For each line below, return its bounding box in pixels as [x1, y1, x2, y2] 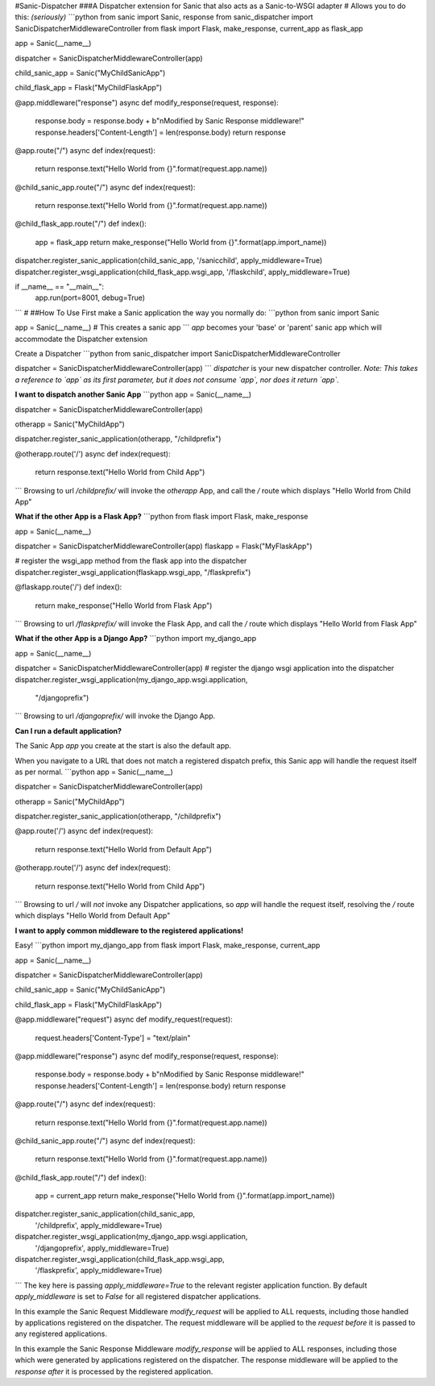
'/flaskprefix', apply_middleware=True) [35, 1266, 163, 1276]
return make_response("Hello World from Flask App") [35, 601, 213, 610]
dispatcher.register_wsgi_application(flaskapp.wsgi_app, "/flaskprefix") [14, 567, 251, 576]
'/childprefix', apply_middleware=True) [35, 1220, 163, 1230]
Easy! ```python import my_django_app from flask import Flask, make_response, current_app [14, 940, 321, 951]
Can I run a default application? [14, 726, 122, 735]
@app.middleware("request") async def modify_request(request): [14, 1014, 233, 1024]
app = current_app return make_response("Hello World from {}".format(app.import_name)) [35, 1191, 335, 1201]
